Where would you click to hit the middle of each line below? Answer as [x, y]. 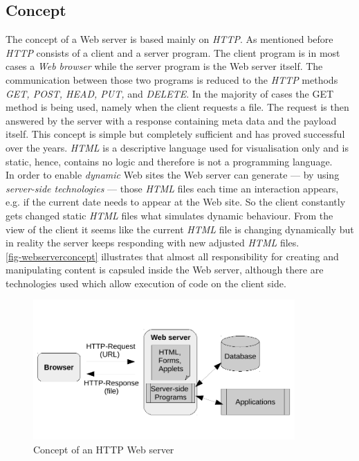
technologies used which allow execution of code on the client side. [146, 283]
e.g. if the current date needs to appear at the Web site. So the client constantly [176, 202]
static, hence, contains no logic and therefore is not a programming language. [169, 161]
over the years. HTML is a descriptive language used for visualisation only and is [177, 147]
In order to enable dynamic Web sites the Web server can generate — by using [173, 175]
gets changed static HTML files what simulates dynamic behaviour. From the [169, 215]
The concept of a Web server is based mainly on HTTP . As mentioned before [169, 39]
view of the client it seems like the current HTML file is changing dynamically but [180, 229]
